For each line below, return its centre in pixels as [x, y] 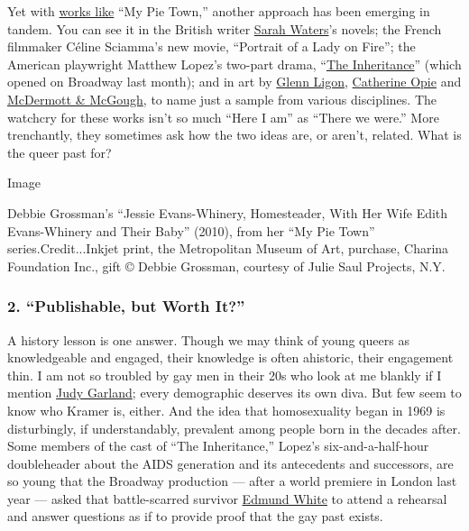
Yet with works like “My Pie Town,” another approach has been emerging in [219, 11]
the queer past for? [60, 152]
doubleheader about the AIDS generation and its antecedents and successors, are [230, 463]
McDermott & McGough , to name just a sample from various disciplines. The [222, 99]
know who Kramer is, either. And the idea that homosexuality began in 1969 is [226, 410]
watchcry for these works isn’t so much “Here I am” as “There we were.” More [223, 117]
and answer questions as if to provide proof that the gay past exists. [195, 516]
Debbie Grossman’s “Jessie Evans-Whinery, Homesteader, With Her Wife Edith [228, 212]
